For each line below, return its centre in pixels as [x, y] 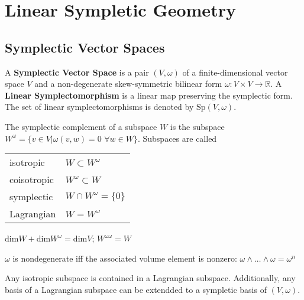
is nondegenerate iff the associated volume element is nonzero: [125, 258]
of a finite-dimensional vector [235, 72]
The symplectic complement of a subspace [81, 126]
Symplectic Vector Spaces [85, 47]
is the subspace [197, 126]
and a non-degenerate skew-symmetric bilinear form [128, 84]
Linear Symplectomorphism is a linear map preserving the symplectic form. [149, 95]
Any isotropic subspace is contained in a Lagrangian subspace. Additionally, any [150, 278]
